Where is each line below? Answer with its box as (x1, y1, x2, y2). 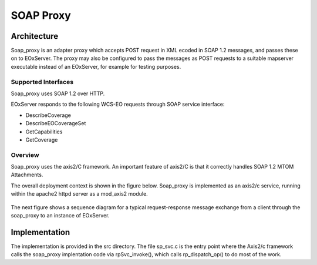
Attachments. (11, 171, 43, 179)
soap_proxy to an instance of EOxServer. (11, 212, 110, 219)
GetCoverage (25, 136, 58, 143)
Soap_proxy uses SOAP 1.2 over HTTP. (11, 90, 105, 97)
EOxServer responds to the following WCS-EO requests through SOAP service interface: (11, 100, 225, 108)
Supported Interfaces (11, 78, 73, 86)
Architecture (11, 31, 59, 41)
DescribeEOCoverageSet (25, 120, 86, 127)
